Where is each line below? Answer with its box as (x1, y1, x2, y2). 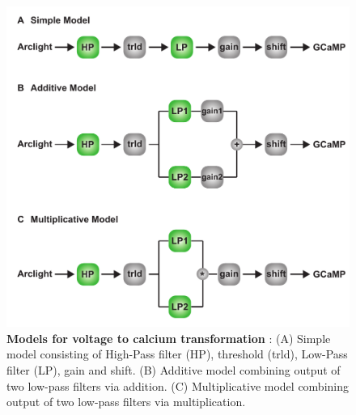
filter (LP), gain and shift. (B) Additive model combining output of (6, 362, 341, 379)
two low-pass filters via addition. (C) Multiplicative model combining (6, 377, 350, 394)
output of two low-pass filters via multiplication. (6, 393, 246, 410)
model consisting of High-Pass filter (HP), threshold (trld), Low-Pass (6, 345, 348, 362)
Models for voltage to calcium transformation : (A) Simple (6, 329, 331, 346)
